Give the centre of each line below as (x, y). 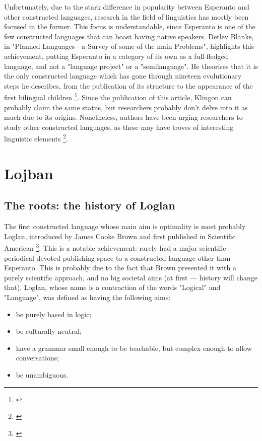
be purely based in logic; (54, 314)
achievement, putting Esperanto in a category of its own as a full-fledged (116, 56)
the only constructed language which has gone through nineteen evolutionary (123, 76)
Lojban (29, 173)
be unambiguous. (42, 374)
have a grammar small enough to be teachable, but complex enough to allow (134, 348)
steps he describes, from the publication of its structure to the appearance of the (128, 85)
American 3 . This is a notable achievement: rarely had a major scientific (115, 247)
